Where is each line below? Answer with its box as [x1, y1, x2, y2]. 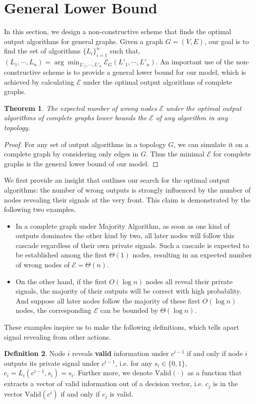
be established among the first [15, 250, 107, 260]
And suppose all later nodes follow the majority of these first [15, 295, 201, 305]
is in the [213, 378, 238, 389]
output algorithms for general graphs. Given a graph [4, 36, 163, 46]
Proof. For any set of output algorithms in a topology [4, 139, 166, 149]
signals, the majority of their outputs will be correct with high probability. [15, 286, 242, 296]
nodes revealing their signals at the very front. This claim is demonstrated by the [4, 194, 251, 204]
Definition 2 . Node [4, 348, 65, 358]
